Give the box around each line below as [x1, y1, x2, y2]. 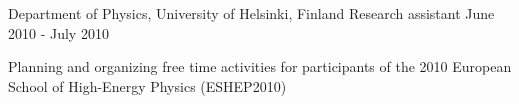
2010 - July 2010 [8, 22, 109, 43]
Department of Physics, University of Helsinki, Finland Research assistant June [8, 3, 495, 23]
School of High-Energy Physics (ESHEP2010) [8, 75, 287, 96]
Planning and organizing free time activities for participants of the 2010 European [8, 56, 512, 77]
